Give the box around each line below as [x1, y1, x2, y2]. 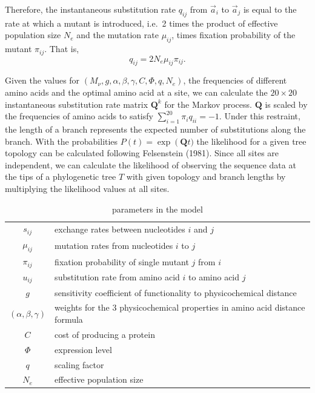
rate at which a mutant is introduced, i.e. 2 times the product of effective [5, 16, 278, 29]
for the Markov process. [164, 97, 252, 110]
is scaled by [265, 97, 308, 110]
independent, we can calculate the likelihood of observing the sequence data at [5, 158, 296, 171]
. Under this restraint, [219, 110, 300, 122]
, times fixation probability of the [171, 28, 296, 41]
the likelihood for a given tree [196, 134, 307, 147]
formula [55, 313, 83, 326]
